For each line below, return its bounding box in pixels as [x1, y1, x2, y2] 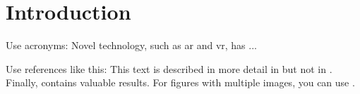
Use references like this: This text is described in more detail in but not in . [6, 61, 332, 76]
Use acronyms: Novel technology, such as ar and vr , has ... [6, 38, 257, 53]
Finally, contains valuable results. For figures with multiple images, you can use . [6, 75, 355, 90]
